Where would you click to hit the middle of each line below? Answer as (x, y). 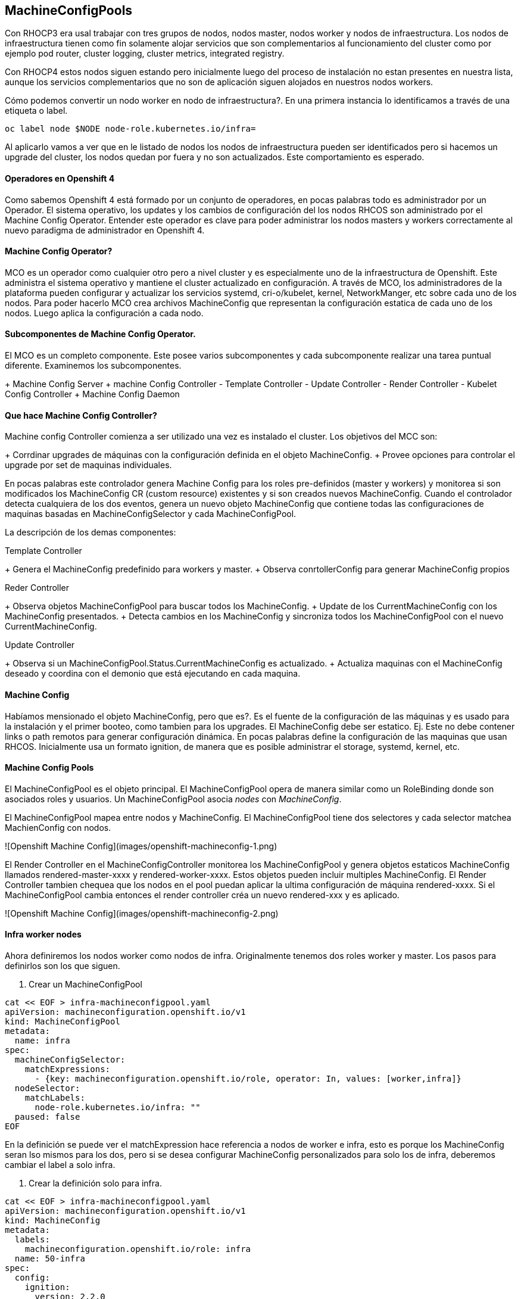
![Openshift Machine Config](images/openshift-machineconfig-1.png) (141, 846)
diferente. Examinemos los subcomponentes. (93, 366)
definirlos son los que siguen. (63, 965)
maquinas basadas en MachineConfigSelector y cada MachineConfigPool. (151, 514)
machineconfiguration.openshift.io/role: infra (138, 1249)
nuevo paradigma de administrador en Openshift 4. (105, 230)
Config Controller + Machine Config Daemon (92, 394)
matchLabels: (55, 1097)
